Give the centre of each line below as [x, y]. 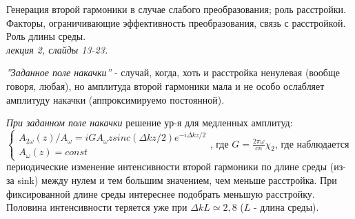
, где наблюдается [312, 143]
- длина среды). [286, 207]
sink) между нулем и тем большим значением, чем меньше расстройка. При [177, 180]
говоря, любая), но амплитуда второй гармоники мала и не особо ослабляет [165, 85]
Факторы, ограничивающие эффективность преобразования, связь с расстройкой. [176, 22]
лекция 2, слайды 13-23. [57, 49]
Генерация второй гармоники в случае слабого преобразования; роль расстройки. [176, 9]
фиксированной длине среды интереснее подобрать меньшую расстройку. [161, 193]
